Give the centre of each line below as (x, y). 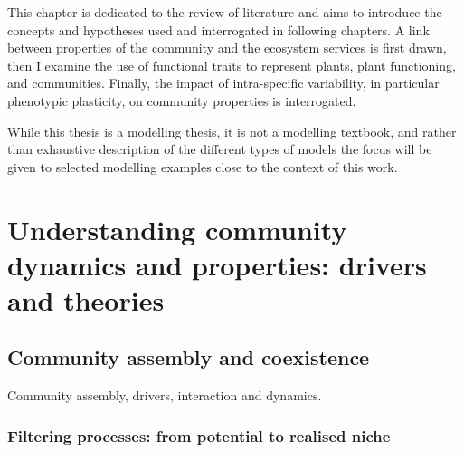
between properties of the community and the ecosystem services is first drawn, (227, 48)
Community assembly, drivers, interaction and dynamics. (165, 395)
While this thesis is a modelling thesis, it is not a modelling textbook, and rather (232, 131)
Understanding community (177, 229)
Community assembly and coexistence (189, 357)
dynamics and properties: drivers (217, 264)
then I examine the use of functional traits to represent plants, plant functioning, (232, 65)
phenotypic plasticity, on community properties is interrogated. (182, 100)
